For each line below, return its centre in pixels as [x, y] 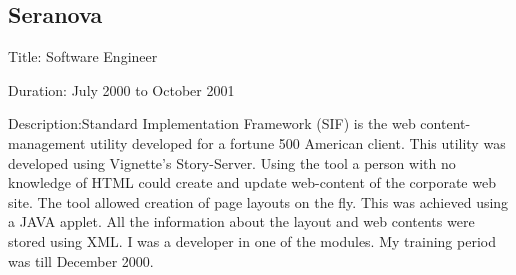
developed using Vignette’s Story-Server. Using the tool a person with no [232, 162]
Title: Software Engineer [83, 56]
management [47, 142]
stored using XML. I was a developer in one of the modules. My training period [252, 240]
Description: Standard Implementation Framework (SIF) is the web [212, 123]
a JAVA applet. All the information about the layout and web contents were [241, 221]
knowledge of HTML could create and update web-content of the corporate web [252, 182]
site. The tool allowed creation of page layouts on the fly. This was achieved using [258, 201]
